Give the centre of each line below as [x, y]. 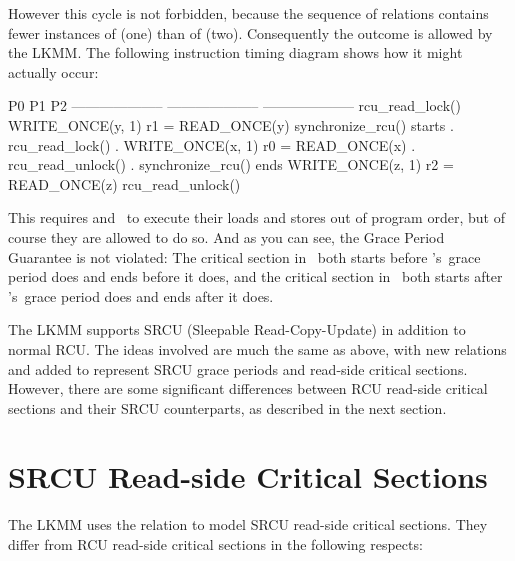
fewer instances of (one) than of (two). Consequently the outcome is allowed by [250, 32]
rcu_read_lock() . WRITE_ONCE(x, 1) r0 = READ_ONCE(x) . [212, 144]
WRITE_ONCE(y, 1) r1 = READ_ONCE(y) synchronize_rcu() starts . [231, 124]
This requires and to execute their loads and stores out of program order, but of [256, 217]
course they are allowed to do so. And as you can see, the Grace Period [226, 236]
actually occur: [53, 71]
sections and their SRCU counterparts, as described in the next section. [227, 407]
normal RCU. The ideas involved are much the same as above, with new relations [257, 348]
